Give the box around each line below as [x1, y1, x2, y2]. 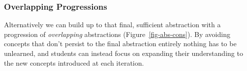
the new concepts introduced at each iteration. [4, 57, 144, 68]
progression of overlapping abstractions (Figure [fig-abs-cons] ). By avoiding [4, 29, 230, 39]
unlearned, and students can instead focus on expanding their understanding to [4, 48, 243, 58]
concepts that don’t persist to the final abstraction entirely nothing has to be [4, 38, 237, 49]
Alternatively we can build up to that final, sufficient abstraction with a [4, 19, 221, 30]
